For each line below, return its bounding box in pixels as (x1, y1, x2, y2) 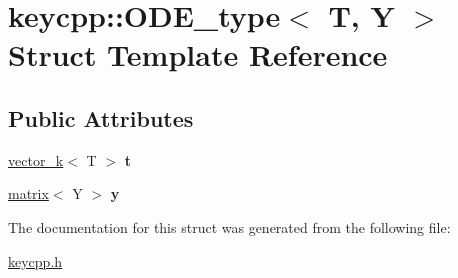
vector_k (8, 149, 64, 170)
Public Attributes (8, 102, 194, 133)
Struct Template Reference (8, 34, 388, 75)
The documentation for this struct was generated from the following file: (8, 216, 451, 237)
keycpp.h (8, 250, 63, 271)
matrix (8, 183, 49, 204)
